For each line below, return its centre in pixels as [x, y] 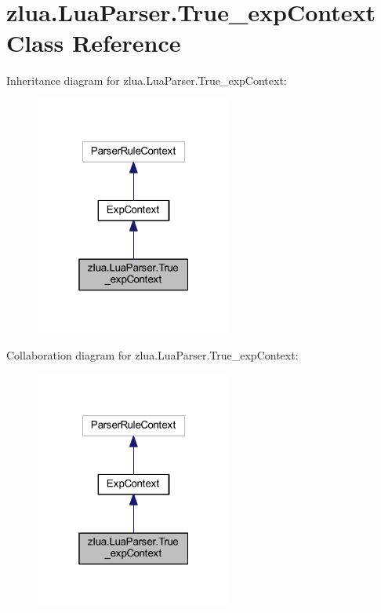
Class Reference [94, 43]
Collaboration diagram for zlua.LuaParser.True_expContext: [152, 354]
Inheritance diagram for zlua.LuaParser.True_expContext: [147, 80]
